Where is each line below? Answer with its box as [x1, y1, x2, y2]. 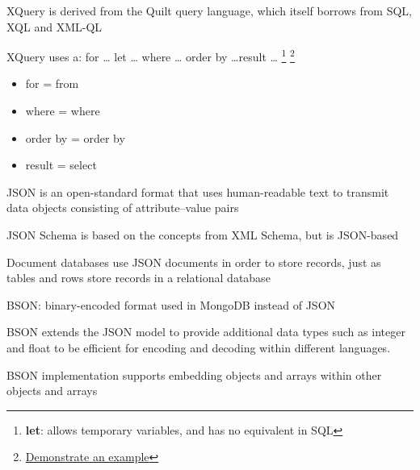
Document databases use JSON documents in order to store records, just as [6, 253, 381, 270]
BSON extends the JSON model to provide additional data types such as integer [6, 323, 405, 340]
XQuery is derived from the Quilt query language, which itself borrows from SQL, [6, 2, 413, 19]
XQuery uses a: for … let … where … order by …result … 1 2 [6, 46, 295, 64]
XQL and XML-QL [6, 18, 103, 35]
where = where [25, 102, 100, 119]
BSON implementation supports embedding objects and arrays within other [6, 366, 382, 383]
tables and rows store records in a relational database [6, 269, 271, 286]
